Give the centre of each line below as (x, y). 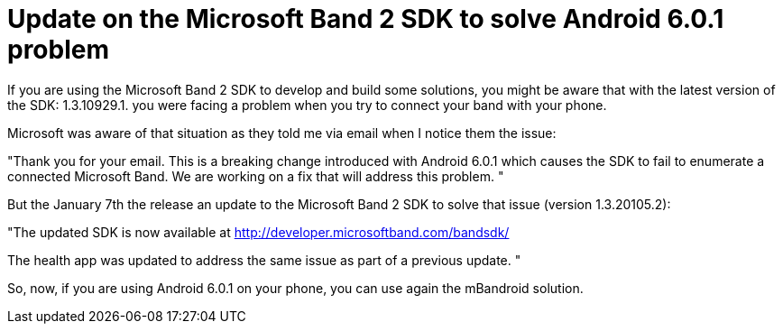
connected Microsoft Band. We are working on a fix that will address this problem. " (256, 176)
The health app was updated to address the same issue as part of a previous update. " (264, 260)
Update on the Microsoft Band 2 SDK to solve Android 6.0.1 (366, 19)
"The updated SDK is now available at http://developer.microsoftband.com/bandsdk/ (258, 232)
